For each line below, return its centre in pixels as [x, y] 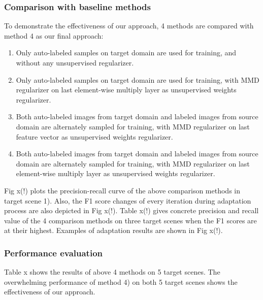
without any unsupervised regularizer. [75, 62]
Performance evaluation [53, 253]
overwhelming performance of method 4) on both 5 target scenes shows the [121, 281]
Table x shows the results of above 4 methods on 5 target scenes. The [112, 272]
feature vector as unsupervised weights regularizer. [94, 136]
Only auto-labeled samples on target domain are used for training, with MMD [138, 79]
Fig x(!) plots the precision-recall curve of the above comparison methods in [122, 190]
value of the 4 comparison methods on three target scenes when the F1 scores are [130, 220]
